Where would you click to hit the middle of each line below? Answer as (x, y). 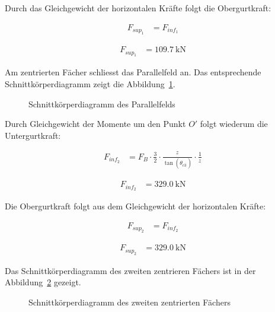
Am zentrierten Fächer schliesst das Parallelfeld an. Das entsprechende (133, 72)
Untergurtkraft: (33, 135)
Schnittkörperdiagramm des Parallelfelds (102, 104)
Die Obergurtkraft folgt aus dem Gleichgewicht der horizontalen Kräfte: (135, 206)
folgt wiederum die (234, 124)
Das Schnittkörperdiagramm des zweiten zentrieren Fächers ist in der (130, 270)
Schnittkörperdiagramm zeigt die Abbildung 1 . (90, 84)
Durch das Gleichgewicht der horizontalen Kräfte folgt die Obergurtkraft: (138, 8)
